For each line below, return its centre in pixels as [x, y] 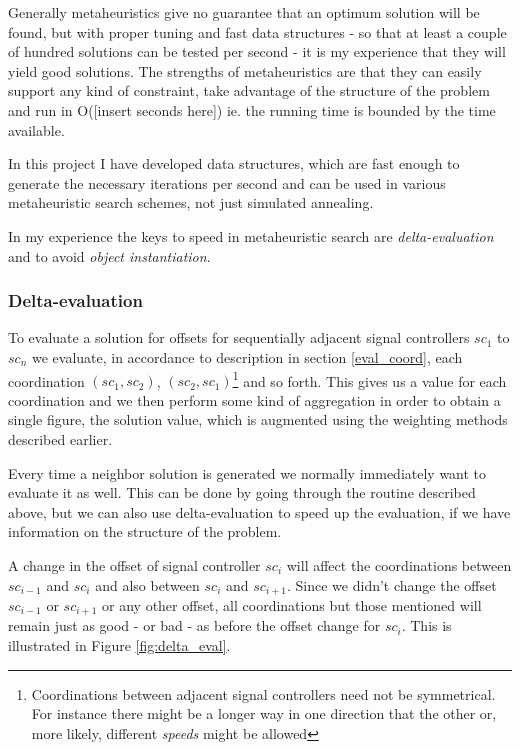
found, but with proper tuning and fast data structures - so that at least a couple [257, 31]
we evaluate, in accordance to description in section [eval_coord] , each [247, 356]
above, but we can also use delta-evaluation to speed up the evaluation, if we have [259, 511]
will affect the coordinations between [399, 564]
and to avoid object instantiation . [109, 255]
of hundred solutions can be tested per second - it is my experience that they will [257, 51]
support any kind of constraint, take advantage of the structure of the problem [249, 90]
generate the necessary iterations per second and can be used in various [227, 182]
